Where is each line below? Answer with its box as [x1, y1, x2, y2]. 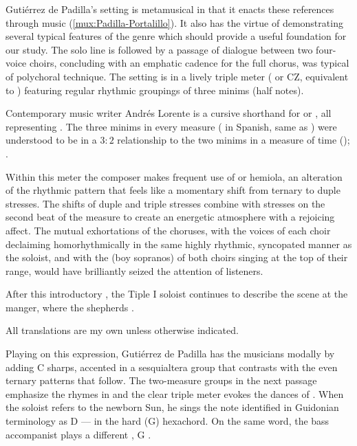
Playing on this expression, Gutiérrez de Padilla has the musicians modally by [6, 346, 335, 361]
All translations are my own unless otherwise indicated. [6, 323, 239, 337]
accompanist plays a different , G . [6, 427, 151, 441]
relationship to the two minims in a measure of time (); [117, 133, 350, 147]
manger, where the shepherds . [6, 300, 134, 314]
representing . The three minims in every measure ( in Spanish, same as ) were [6, 119, 337, 133]
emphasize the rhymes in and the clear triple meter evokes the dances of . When [6, 386, 344, 401]
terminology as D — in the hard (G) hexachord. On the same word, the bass [6, 414, 329, 428]
